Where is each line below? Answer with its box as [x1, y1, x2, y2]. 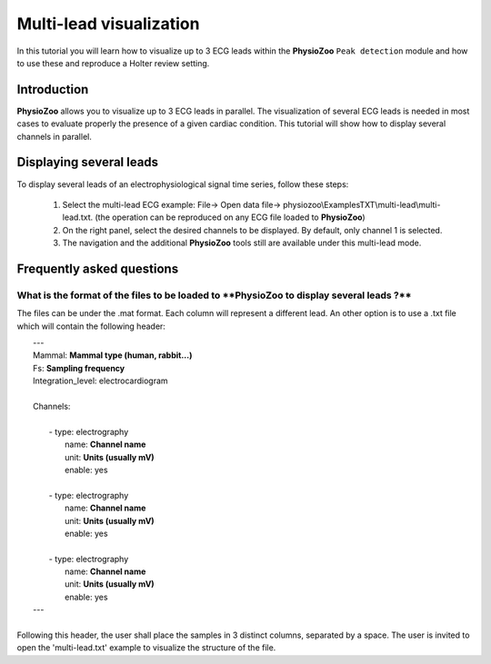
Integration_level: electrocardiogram [33, 375, 168, 386]
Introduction [16, 82, 89, 97]
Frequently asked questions [16, 261, 179, 276]
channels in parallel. [16, 131, 93, 142]
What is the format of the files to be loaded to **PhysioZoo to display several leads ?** [16, 289, 413, 302]
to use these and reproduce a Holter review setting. [16, 57, 210, 68]
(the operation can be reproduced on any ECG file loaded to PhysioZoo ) [95, 212, 366, 223]
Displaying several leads [16, 154, 159, 170]
